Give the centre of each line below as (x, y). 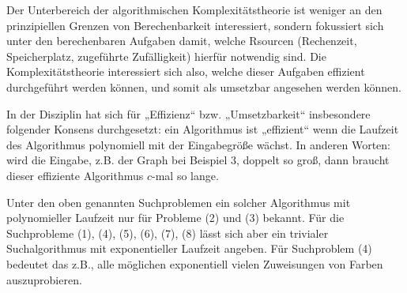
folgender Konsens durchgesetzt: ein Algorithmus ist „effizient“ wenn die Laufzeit (203, 129)
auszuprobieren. (44, 279)
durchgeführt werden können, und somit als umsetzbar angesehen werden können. (204, 86)
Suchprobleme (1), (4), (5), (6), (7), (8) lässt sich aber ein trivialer (168, 233)
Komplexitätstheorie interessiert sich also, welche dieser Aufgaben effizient (186, 71)
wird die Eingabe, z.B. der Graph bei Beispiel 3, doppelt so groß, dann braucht (198, 160)
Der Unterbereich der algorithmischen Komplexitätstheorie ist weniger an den (194, 9)
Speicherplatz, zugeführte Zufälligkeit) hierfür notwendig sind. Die (166, 56)
